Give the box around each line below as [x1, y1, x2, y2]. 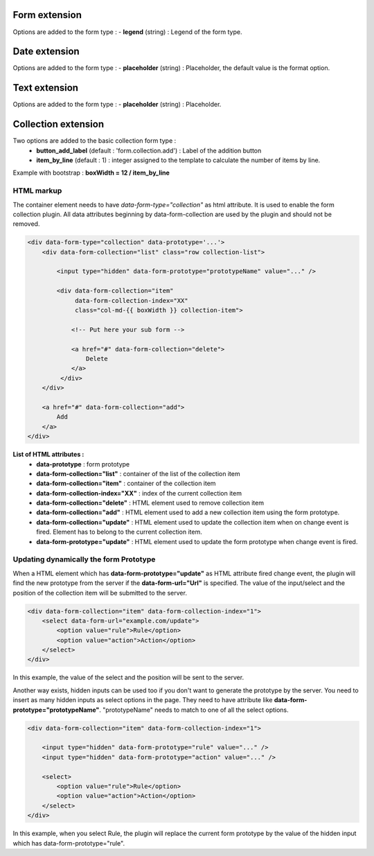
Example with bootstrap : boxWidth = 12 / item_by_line [12, 168, 170, 177]
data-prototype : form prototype [36, 460, 130, 468]
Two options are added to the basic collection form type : [12, 137, 177, 145]
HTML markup [12, 186, 62, 195]
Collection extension [12, 119, 105, 130]
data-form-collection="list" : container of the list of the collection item [36, 469, 240, 478]
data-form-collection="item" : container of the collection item [36, 479, 216, 488]
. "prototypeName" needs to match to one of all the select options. [99, 706, 289, 714]
